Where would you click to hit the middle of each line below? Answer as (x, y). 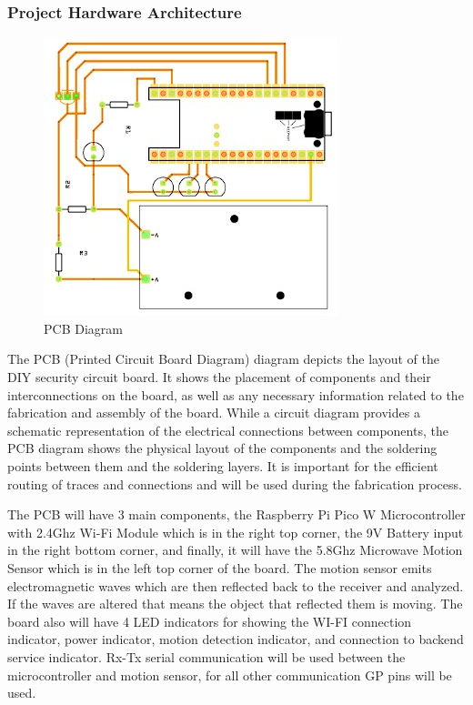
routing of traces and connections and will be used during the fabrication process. (235, 483)
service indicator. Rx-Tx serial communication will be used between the (206, 656)
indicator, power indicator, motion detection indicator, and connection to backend (236, 639)
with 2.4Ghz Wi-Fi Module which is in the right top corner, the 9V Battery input (236, 532)
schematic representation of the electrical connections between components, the (228, 430)
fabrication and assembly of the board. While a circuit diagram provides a (214, 413)
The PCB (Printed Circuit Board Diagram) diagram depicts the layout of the (223, 359)
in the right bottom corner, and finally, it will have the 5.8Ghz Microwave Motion (235, 550)
